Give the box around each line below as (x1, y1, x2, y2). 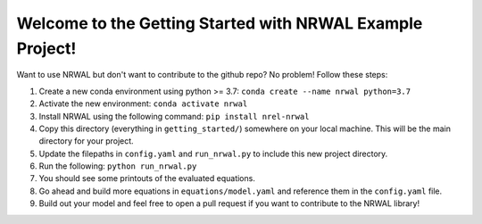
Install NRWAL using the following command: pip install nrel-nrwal (38, 111, 310, 121)
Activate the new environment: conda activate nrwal (38, 98, 248, 109)
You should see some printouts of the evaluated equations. (38, 173, 256, 184)
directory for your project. (38, 136, 134, 146)
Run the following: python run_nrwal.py (38, 161, 197, 171)
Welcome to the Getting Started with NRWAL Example (16, 13, 423, 33)
